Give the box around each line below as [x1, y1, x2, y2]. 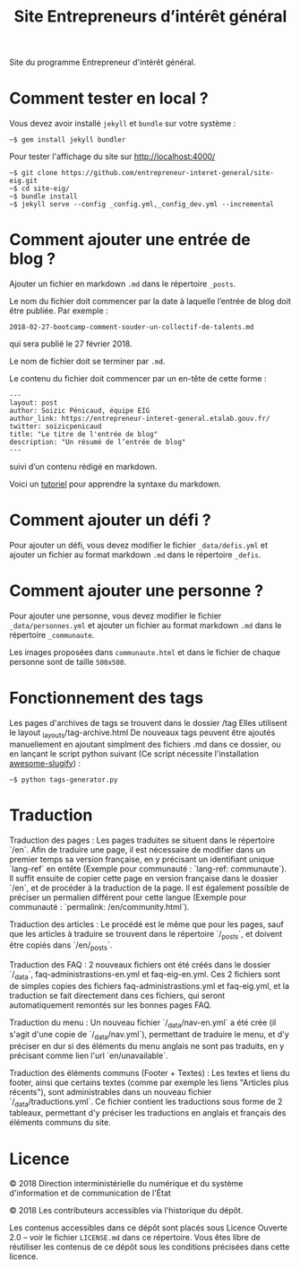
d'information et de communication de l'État [9, 1187, 172, 1199]
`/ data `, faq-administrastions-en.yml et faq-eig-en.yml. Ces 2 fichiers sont [9, 969, 280, 982]
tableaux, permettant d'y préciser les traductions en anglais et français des [9, 1107, 287, 1118]
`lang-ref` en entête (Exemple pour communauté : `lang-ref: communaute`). [9, 863, 287, 874]
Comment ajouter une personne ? [9, 581, 264, 601]
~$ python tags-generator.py [9, 775, 118, 784]
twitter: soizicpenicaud [9, 422, 102, 432]
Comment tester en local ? [9, 88, 209, 109]
